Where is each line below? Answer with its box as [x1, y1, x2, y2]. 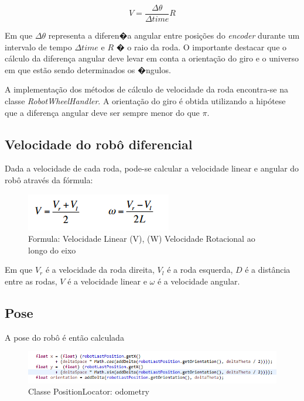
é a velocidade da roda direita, [45, 263, 155, 276]
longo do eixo [28, 244, 76, 256]
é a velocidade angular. [157, 275, 240, 287]
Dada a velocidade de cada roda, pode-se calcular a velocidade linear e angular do [5, 162, 299, 174]
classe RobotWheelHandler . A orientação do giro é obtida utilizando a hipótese [5, 95, 286, 107]
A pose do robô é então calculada [5, 331, 124, 343]
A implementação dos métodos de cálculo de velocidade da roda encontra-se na [5, 83, 289, 95]
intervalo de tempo [5, 40, 72, 53]
